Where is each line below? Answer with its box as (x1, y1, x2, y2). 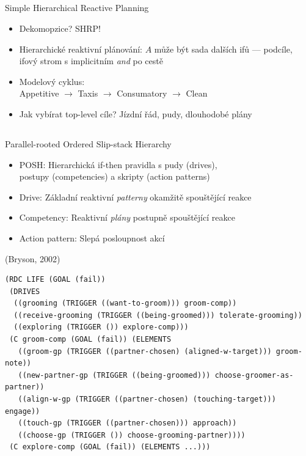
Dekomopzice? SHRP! (19, 21, 101, 34)
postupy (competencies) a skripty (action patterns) (19, 170, 210, 183)
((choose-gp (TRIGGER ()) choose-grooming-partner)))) (18, 430, 246, 439)
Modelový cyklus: (19, 75, 85, 87)
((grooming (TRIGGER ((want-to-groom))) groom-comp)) (13, 299, 237, 308)
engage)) (5, 406, 40, 416)
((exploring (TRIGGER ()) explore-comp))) (13, 323, 189, 332)
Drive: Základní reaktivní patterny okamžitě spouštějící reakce (19, 190, 252, 203)
